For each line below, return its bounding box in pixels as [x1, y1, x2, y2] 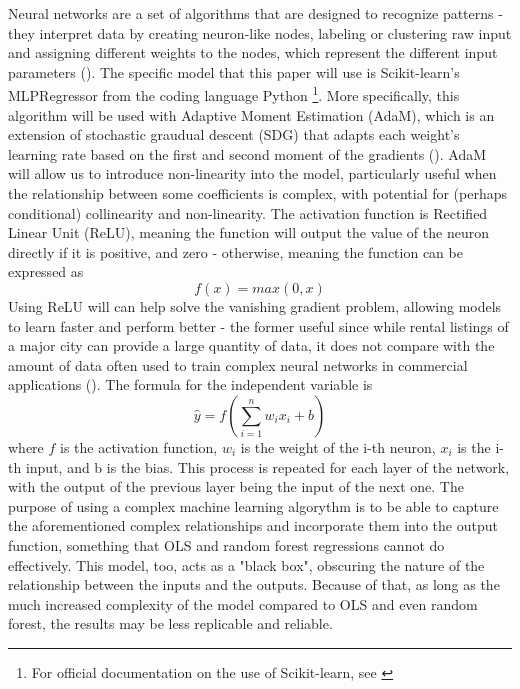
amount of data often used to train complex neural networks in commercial [8, 354, 468, 375]
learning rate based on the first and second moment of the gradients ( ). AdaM [8, 143, 487, 164]
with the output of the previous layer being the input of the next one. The [8, 476, 464, 497]
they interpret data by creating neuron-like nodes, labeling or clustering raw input [8, 22, 512, 43]
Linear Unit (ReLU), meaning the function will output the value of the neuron [8, 222, 489, 243]
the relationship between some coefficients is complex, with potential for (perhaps [8, 183, 508, 203]
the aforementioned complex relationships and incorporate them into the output [8, 515, 498, 536]
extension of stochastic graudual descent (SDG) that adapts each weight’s [8, 124, 460, 145]
